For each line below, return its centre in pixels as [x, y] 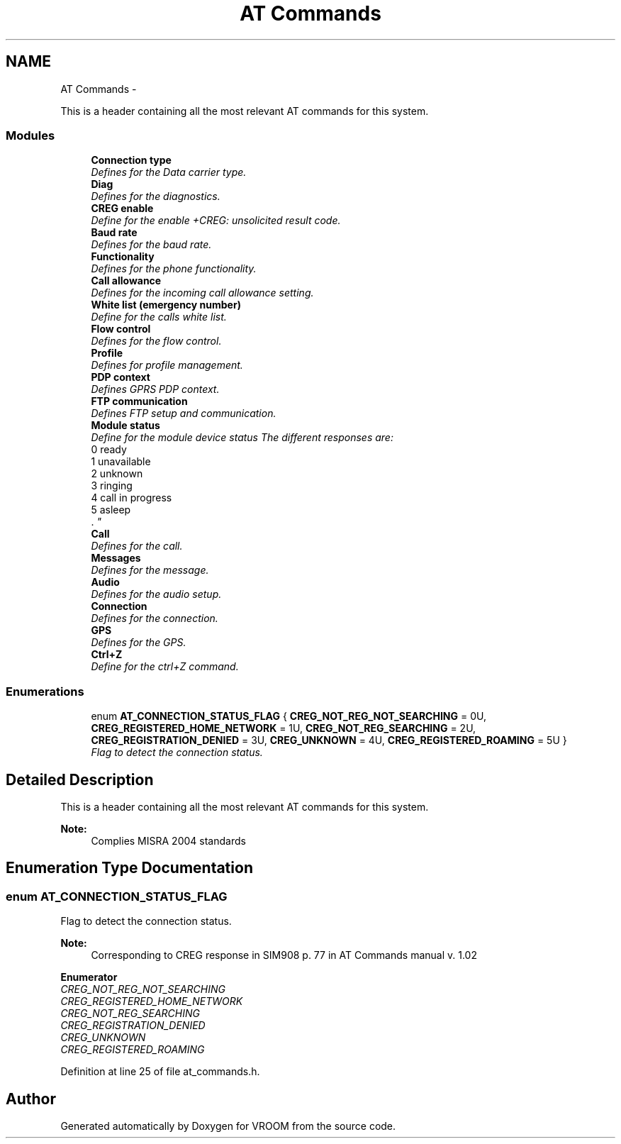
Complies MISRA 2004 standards [168, 840]
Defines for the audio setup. [156, 594]
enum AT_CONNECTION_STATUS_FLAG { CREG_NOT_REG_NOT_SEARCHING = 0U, [289, 716]
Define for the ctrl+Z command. [165, 667]
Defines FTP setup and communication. [184, 413]
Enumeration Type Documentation [129, 868]
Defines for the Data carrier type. [169, 172]
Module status [125, 426]
